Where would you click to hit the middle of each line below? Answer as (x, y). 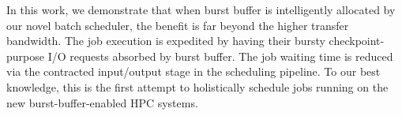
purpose (25, 56)
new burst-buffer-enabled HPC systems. (102, 102)
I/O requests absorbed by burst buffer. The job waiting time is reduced (220, 56)
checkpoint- (357, 41)
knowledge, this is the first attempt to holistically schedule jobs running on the (197, 86)
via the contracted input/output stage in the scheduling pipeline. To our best (193, 71)
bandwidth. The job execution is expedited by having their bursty (166, 41)
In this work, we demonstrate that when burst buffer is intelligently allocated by (201, 9)
